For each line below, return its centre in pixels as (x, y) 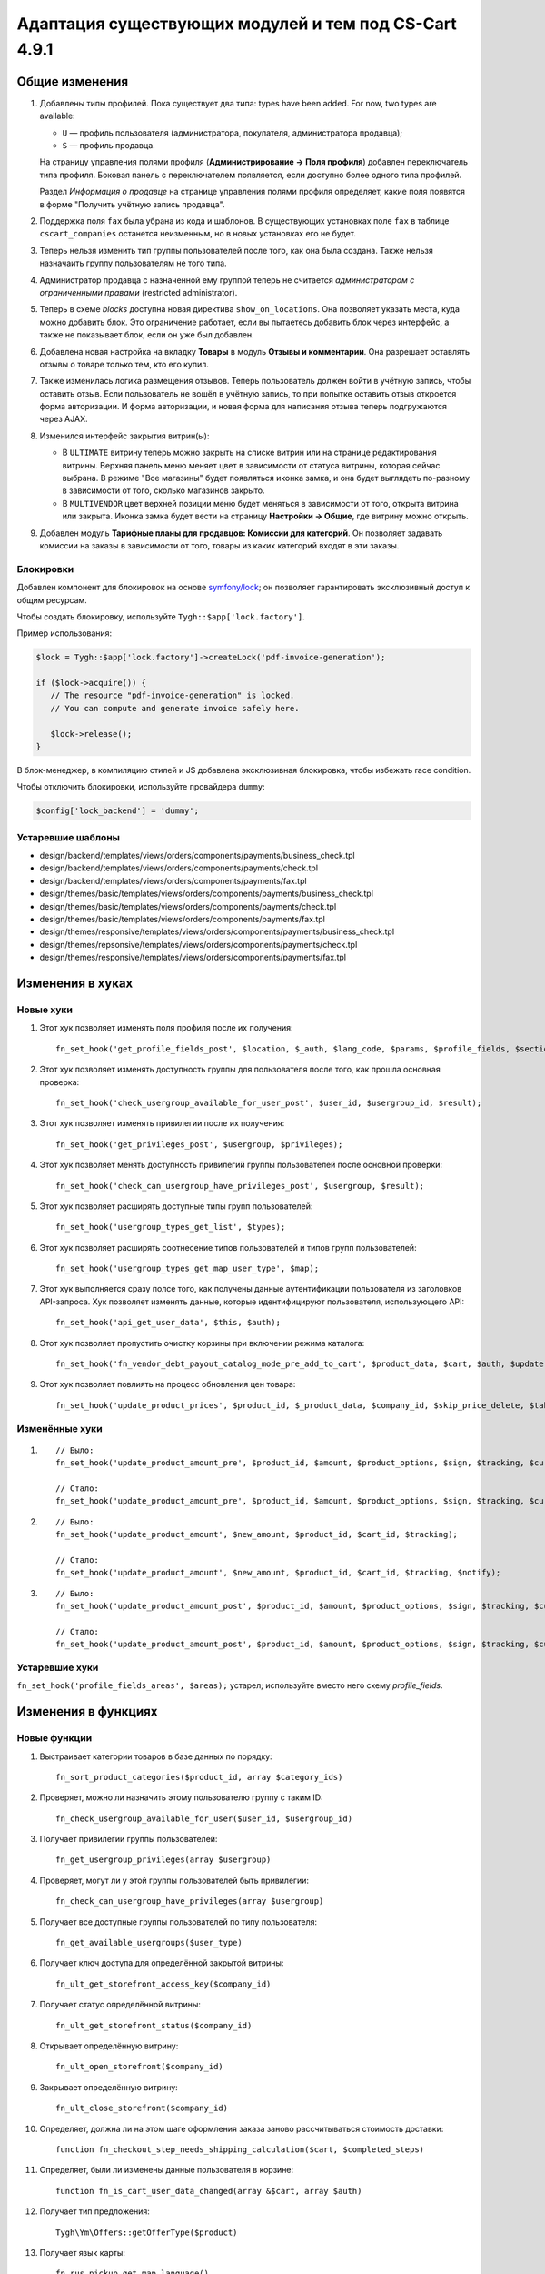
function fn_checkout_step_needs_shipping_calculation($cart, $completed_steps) (240, 2149)
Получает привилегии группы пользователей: (129, 1839)
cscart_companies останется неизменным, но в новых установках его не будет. (198, 234)
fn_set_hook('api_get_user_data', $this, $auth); (168, 1323)
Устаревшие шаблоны (68, 837)
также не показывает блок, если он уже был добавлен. (147, 335)
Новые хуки (45, 1010)
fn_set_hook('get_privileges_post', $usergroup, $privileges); (199, 1144)
